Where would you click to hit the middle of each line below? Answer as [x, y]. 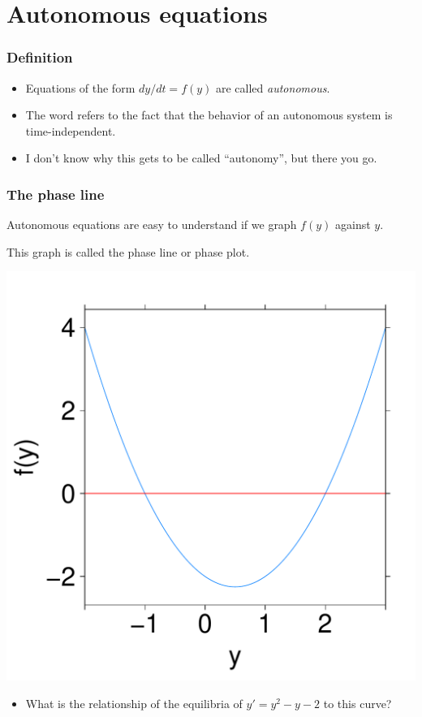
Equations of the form [80, 87]
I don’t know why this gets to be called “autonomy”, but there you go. [201, 158]
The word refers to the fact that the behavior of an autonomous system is [209, 115]
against [353, 225]
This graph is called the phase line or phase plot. [128, 251]
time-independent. [71, 130]
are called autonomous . [273, 87]
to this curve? [357, 703]
